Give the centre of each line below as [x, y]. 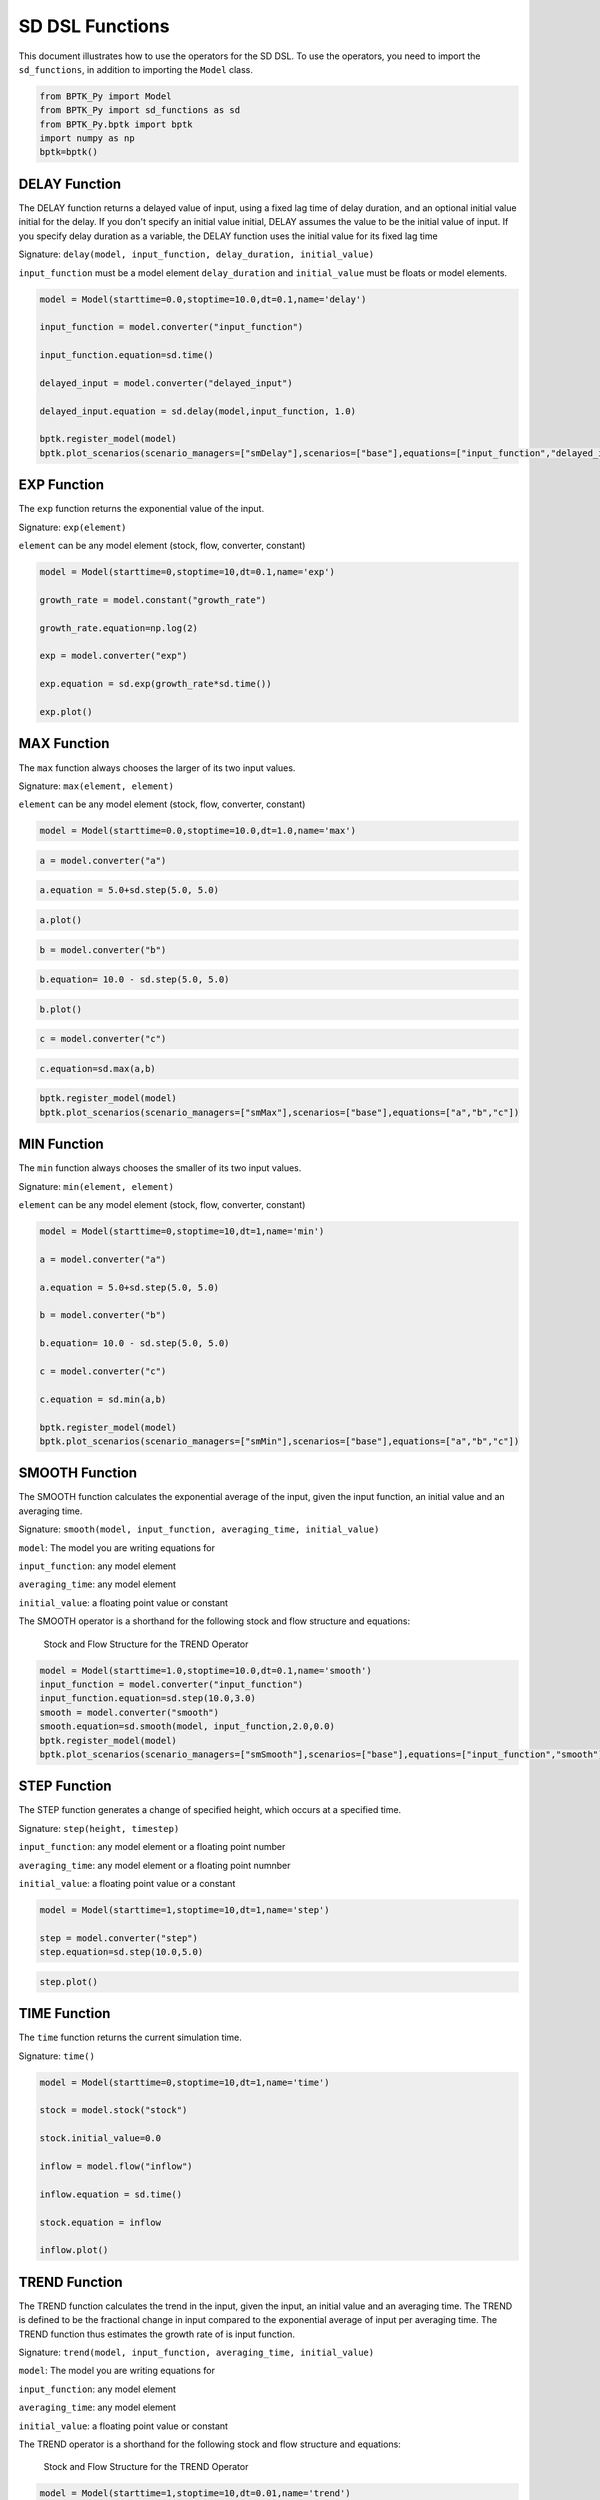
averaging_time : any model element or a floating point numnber [154, 1865]
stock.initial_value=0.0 [100, 2138]
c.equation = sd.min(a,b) [103, 1399]
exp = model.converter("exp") [113, 656]
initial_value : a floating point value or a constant [127, 1883]
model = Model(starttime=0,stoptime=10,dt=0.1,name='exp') [187, 572]
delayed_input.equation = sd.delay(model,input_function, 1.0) [198, 411]
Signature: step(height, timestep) [99, 1828]
